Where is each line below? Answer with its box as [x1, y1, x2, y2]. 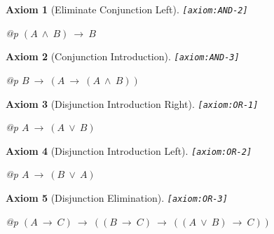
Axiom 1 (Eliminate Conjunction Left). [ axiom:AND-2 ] [6, 2, 248, 16]
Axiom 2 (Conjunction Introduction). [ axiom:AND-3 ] [6, 49, 240, 64]
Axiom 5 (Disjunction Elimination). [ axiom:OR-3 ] [6, 191, 228, 205]
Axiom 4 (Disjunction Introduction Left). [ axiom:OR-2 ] [6, 143, 252, 158]
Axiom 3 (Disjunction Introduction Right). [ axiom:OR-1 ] [6, 96, 259, 111]
